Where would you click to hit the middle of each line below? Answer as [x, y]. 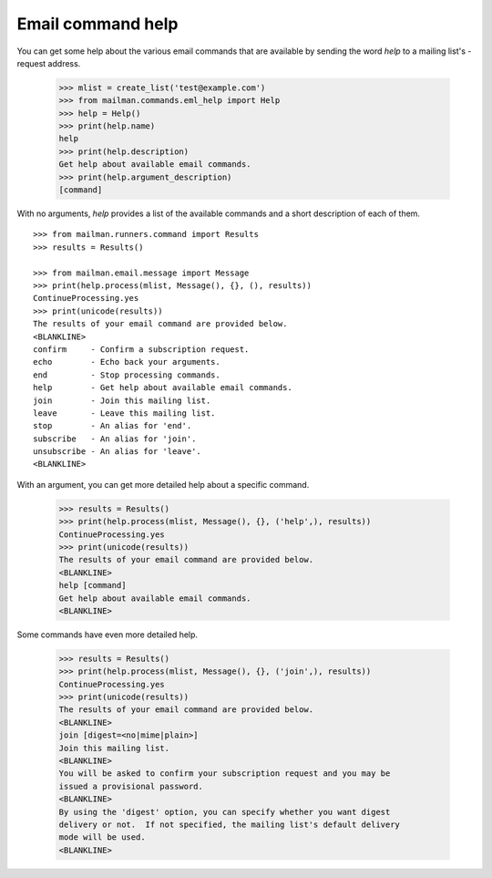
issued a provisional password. [131, 786]
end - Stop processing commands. [127, 375]
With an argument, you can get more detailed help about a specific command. [163, 484]
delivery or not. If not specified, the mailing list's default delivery [230, 825]
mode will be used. [102, 837]
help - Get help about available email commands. [163, 388]
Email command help [97, 24]
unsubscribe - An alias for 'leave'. [118, 452]
